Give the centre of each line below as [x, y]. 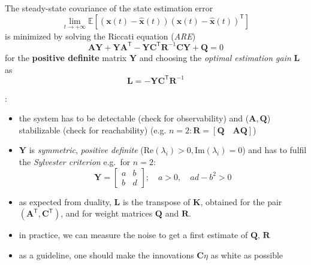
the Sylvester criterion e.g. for [75, 161]
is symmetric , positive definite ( [86, 150]
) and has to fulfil [274, 150]
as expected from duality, [65, 201]
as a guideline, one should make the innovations [106, 255]
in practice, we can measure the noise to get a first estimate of [133, 235]
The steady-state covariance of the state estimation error [109, 8]
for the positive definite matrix [66, 57]
